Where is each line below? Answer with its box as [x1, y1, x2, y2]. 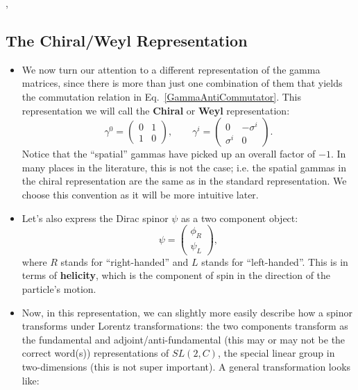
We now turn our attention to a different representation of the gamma [22, 62, 321, 76]
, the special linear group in [217, 346, 335, 360]
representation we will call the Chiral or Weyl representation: [22, 103, 290, 117]
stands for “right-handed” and [60, 254, 189, 269]
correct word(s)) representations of [22, 346, 169, 360]
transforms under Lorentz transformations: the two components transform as [22, 319, 348, 333]
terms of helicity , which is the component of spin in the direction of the [22, 268, 331, 282]
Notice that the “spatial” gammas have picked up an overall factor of [22, 146, 316, 161]
